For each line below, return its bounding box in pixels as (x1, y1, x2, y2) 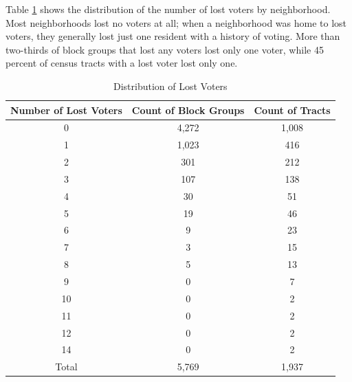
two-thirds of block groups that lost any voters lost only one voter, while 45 (5, 42, 324, 56)
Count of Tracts (254, 102, 331, 117)
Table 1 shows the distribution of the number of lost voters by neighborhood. (5, 2, 331, 16)
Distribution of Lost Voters (113, 78, 228, 93)
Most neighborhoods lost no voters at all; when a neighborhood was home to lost (5, 15, 347, 30)
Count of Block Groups (131, 102, 245, 117)
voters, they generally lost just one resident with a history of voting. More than (5, 29, 340, 43)
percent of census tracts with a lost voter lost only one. (5, 56, 238, 70)
